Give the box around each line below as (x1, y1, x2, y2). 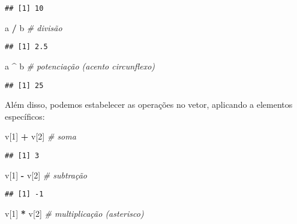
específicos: (5, 110, 45, 122)
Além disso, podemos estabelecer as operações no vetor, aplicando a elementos (5, 98, 293, 111)
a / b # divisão (5, 21, 62, 34)
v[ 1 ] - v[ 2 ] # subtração (5, 168, 87, 181)
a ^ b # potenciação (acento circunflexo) (5, 59, 155, 72)
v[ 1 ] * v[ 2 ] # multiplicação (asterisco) (5, 207, 144, 219)
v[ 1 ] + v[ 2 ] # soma (5, 130, 76, 143)
